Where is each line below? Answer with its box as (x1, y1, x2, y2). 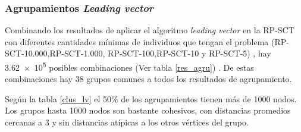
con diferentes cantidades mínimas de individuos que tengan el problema (5, 35, 269, 48)
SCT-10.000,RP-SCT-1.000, (5, 47, 105, 59)
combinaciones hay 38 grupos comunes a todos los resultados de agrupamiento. (5, 73, 292, 85)
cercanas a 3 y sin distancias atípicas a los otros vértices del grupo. (5, 116, 249, 128)
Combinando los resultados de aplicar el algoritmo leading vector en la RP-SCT (5, 24, 294, 36)
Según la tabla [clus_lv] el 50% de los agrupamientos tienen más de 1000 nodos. (5, 92, 297, 105)
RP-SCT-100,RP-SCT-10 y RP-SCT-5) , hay (108, 47, 271, 59)
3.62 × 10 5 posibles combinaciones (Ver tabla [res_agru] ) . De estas (5, 59, 254, 73)
